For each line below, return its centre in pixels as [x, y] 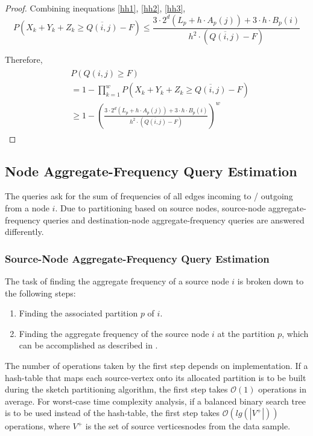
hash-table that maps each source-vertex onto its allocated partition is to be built [156, 377]
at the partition [246, 333]
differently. [24, 232]
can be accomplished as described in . [88, 345]
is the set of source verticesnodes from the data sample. [188, 426]
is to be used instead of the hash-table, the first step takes [112, 413]
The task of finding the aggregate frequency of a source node [117, 281]
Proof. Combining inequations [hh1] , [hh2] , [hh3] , [95, 8]
